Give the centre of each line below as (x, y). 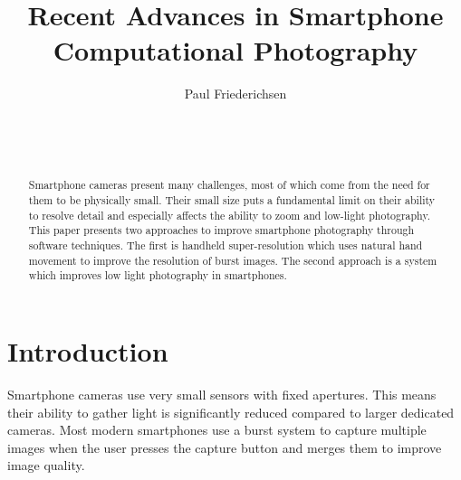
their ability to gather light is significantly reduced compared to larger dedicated (231, 412)
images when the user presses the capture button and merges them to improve (225, 447)
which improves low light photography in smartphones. (158, 275)
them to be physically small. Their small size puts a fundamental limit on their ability (232, 200)
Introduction (88, 351)
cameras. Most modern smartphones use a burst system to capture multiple (217, 430)
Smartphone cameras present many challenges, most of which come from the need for (229, 185)
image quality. (46, 465)
